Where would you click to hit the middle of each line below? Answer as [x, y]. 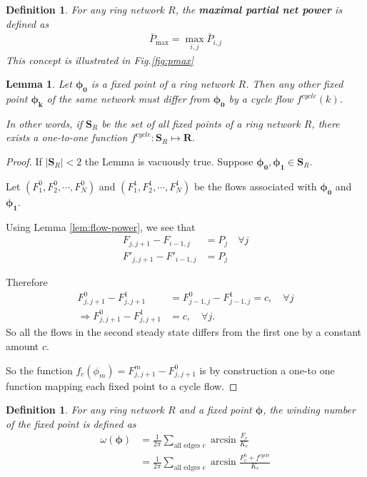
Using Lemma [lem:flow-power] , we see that [101, 226]
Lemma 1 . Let [39, 84]
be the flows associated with [255, 186]
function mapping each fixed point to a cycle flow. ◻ [122, 385]
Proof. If [24, 161]
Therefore [27, 282]
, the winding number [309, 410]
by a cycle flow [261, 99]
